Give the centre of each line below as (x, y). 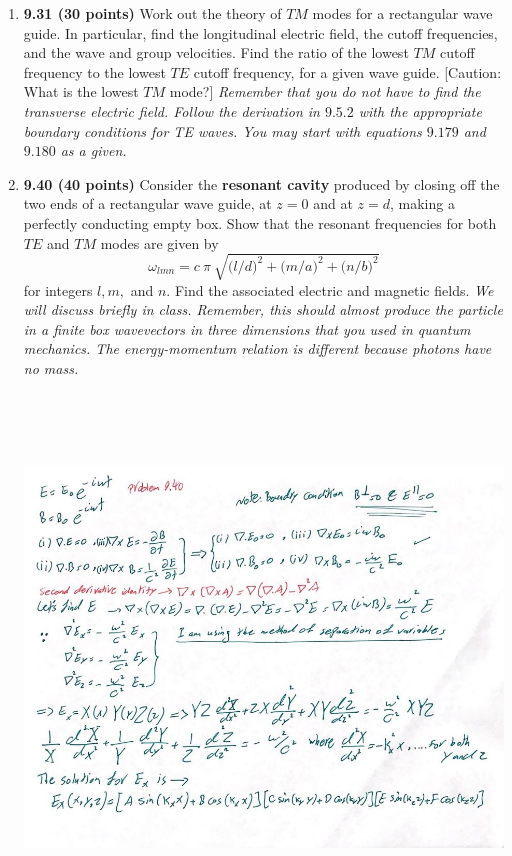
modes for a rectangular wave (402, 13)
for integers (58, 289)
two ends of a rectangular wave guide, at (147, 203)
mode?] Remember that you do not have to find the (325, 91)
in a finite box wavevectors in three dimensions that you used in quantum (247, 328)
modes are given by (159, 242)
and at (333, 203)
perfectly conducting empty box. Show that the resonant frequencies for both (260, 222)
